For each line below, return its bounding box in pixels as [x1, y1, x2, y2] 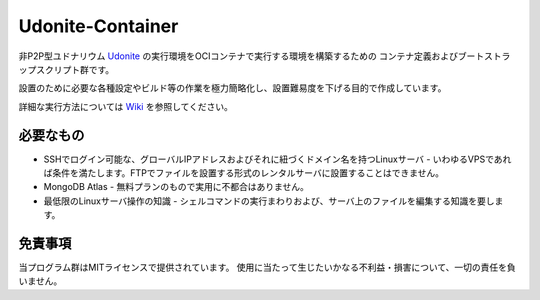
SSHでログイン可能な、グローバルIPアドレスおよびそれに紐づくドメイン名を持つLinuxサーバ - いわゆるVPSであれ [43, 153, 512, 165]
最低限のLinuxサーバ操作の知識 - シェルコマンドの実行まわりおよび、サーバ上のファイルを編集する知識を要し [43, 195, 495, 207]
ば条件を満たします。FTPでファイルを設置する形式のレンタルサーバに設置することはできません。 [43, 167, 445, 179]
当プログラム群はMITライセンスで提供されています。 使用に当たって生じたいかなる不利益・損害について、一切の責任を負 [18, 261, 517, 274]
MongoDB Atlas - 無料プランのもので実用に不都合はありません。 [43, 181, 309, 193]
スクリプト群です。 [35, 63, 115, 75]
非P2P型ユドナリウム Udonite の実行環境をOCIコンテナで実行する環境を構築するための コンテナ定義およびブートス [18, 50, 494, 62]
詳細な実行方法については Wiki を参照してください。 [18, 100, 234, 112]
